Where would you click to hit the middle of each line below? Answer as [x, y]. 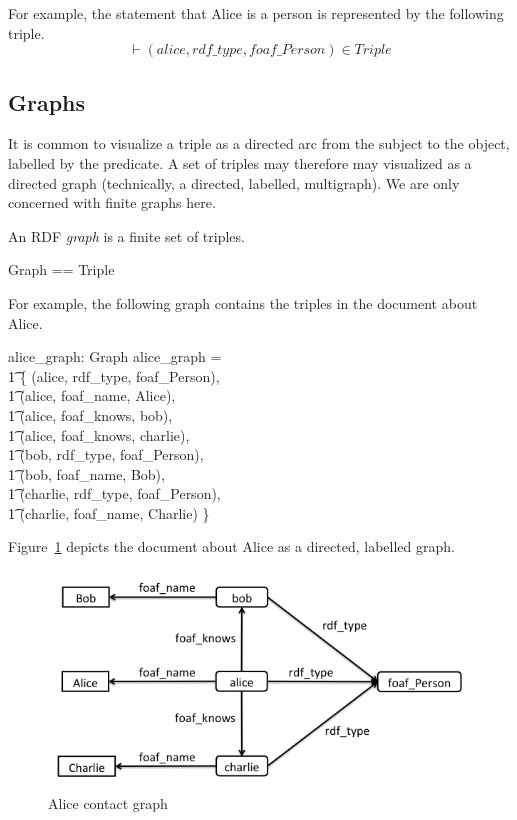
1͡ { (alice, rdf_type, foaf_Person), [114, 375]
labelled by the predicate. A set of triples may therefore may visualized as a [240, 162]
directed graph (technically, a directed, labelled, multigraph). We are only [234, 182]
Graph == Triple [61, 269]
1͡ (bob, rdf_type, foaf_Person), [106, 454]
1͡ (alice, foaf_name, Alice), [92, 395]
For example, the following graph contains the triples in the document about [243, 302]
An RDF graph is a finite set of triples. [126, 235]
